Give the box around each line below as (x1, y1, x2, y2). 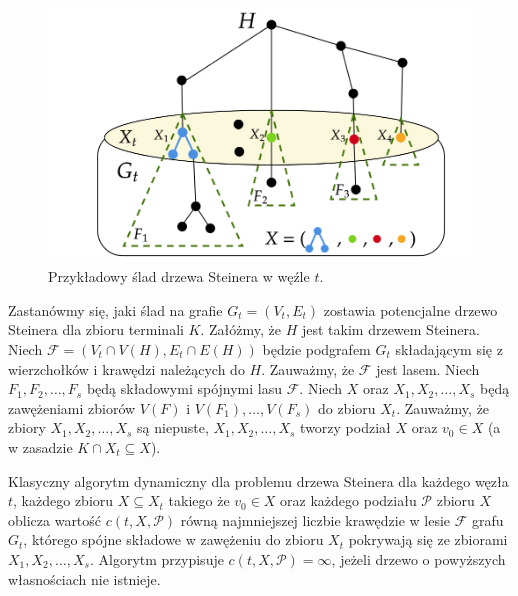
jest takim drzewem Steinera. (301, 319, 480, 340)
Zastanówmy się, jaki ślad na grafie (8, 299, 223, 320)
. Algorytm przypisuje (89, 548, 224, 569)
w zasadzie (8, 437, 73, 457)
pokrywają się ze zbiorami (348, 529, 508, 550)
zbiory (8, 417, 46, 438)
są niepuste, (137, 417, 209, 438)
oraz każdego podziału (280, 490, 417, 511)
